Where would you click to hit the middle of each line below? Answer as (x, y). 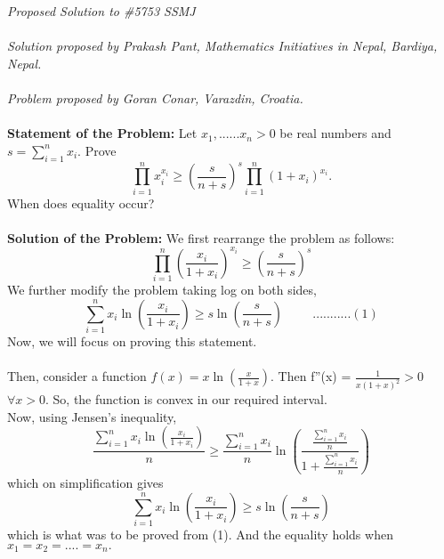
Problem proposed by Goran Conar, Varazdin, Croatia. (155, 97)
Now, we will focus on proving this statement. (132, 341)
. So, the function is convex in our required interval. (186, 399)
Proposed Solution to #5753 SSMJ (101, 11)
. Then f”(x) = (311, 376)
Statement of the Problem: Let (102, 133)
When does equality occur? (81, 203)
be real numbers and (335, 133)
